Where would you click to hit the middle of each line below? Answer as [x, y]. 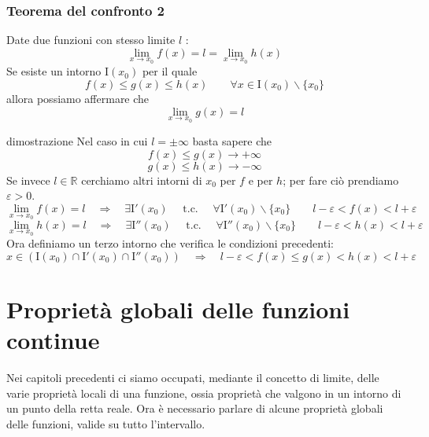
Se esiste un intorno [54, 71]
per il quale [170, 71]
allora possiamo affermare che [78, 99]
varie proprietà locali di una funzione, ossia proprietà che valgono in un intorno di [204, 393]
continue [53, 340]
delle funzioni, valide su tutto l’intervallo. [106, 423]
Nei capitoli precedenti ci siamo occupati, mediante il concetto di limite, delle [193, 378]
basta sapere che [232, 141]
